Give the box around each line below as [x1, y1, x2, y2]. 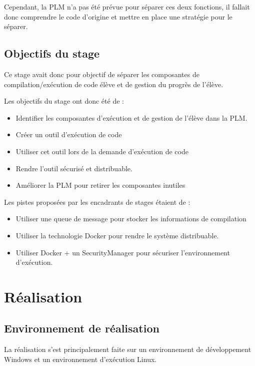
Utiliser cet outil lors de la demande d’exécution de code [15, 146, 188, 156]
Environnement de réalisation [4, 320, 159, 336]
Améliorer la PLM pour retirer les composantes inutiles [15, 180, 185, 190]
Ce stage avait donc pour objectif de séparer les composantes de [4, 69, 199, 79]
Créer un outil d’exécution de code [15, 129, 122, 140]
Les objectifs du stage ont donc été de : [4, 96, 124, 106]
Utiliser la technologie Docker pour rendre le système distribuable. [15, 230, 219, 240]
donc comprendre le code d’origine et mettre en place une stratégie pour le [4, 11, 232, 22]
